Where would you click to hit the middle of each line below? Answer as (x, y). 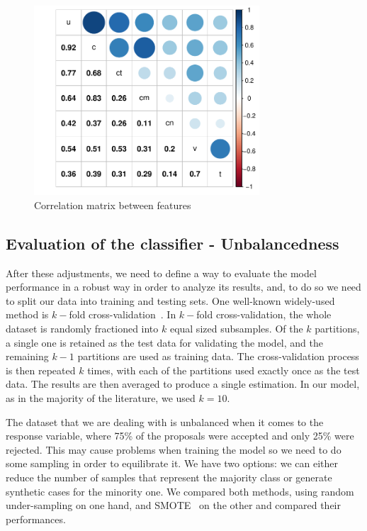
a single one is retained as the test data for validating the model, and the (164, 342)
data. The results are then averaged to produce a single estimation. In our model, (183, 384)
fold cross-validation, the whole (264, 314)
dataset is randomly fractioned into (82, 329)
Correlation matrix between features (113, 205)
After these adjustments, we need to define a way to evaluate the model (161, 273)
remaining (27, 356)
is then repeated (41, 370)
